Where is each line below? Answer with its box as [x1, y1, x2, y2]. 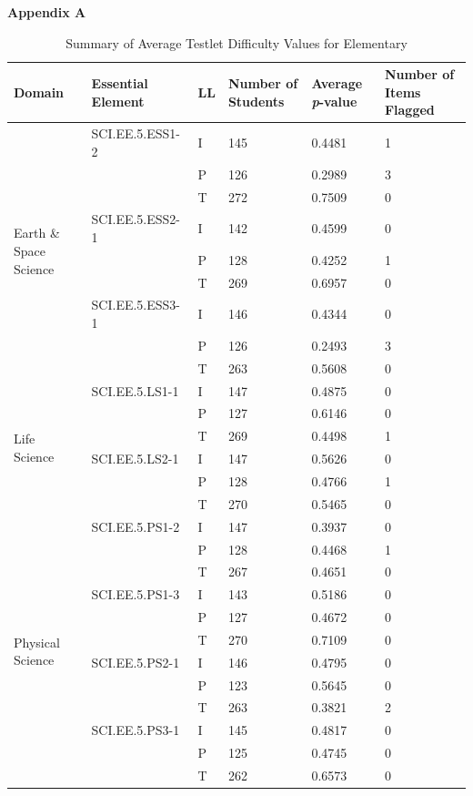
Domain [14, 82, 65, 101]
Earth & [14, 223, 60, 242]
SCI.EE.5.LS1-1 [91, 381, 179, 400]
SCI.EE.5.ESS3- [91, 295, 181, 314]
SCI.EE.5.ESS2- [91, 209, 181, 229]
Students [227, 91, 285, 110]
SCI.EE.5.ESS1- [91, 124, 181, 143]
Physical [14, 632, 60, 651]
